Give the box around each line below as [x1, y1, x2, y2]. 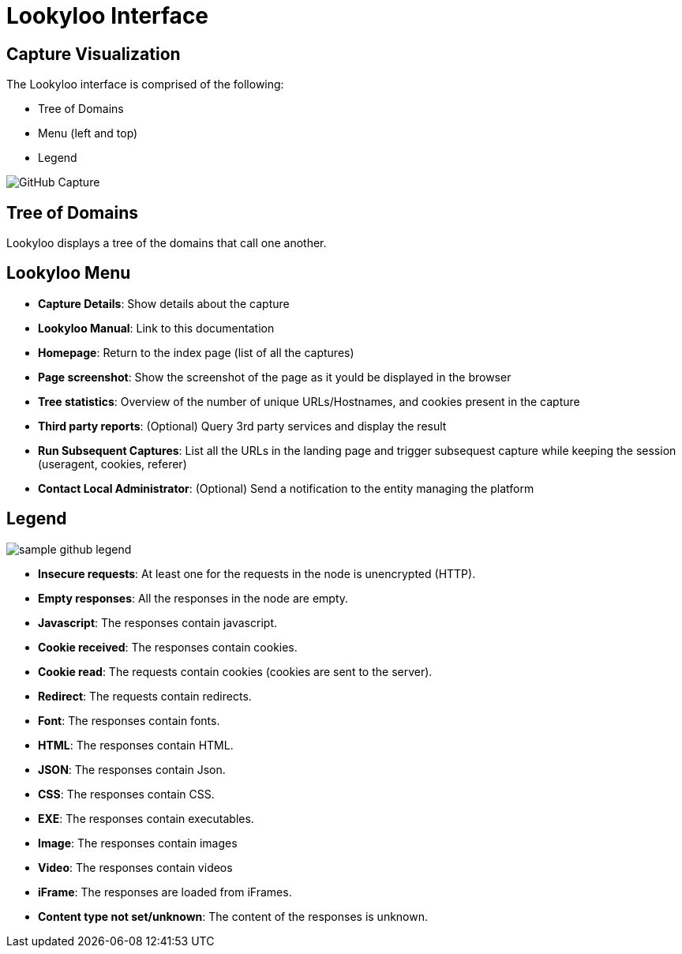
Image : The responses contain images [38, 836, 238, 850]
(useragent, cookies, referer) [38, 456, 187, 471]
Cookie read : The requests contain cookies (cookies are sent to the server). [38, 664, 433, 678]
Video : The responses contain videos [38, 860, 233, 874]
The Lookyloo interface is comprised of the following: [6, 77, 284, 92]
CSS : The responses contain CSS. [38, 787, 215, 801]
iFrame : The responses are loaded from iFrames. [38, 885, 292, 899]
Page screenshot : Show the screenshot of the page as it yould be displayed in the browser [38, 370, 511, 384]
